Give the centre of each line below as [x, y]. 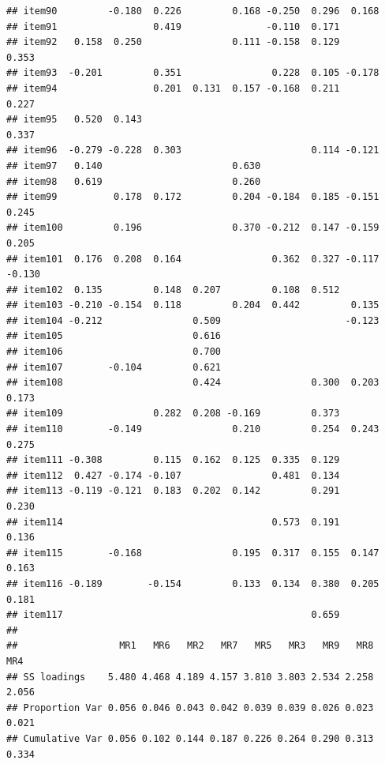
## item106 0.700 [114, 352]
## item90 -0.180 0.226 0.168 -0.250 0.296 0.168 [193, 11]
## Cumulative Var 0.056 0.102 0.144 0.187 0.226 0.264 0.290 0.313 [190, 738]
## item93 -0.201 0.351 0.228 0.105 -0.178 [193, 73]
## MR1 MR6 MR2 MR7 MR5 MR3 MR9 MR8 [190, 646]
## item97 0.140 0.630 [134, 166]
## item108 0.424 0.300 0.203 [193, 383]
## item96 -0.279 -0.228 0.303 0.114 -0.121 [193, 151]
